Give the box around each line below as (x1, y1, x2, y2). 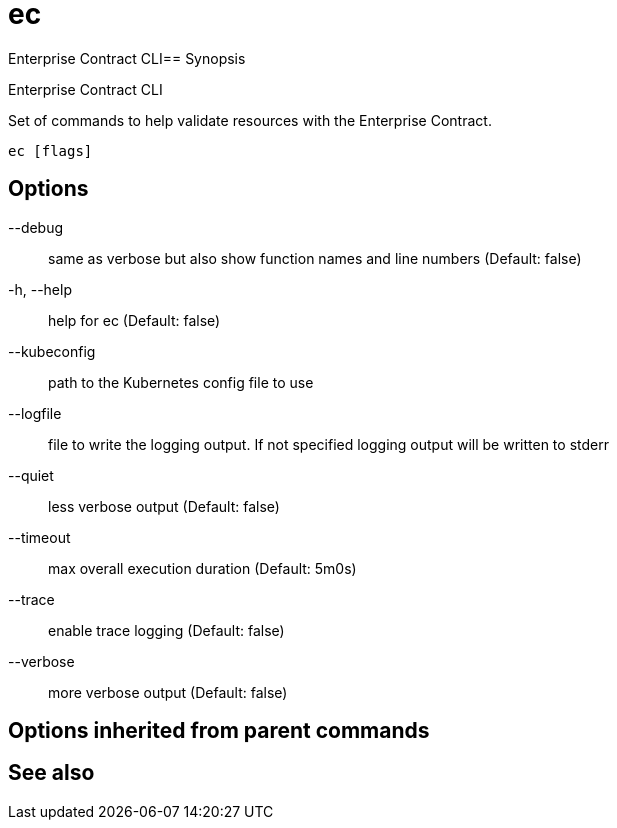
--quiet (8, 466, 54, 484)
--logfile (8, 404, 62, 422)
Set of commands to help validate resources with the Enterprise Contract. (8, 111, 492, 129)
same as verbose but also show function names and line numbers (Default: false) (48, 249, 582, 267)
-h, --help (8, 280, 72, 298)
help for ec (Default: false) (48, 311, 221, 329)
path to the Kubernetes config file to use (48, 373, 314, 391)
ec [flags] (8, 142, 93, 159)
